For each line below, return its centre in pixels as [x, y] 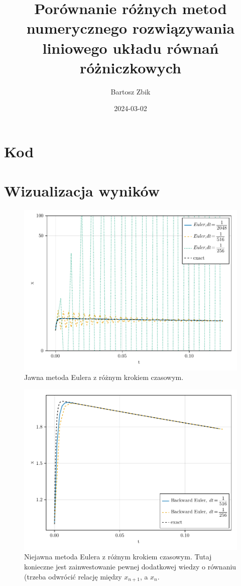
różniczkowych [131, 67]
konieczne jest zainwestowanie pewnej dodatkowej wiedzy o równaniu [130, 566]
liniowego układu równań [131, 47]
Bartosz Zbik [131, 91]
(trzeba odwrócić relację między [73, 576]
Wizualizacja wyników [82, 191]
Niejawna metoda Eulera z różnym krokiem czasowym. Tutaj [118, 557]
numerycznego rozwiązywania [131, 28]
